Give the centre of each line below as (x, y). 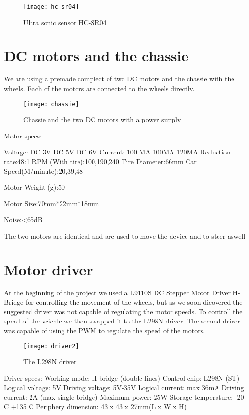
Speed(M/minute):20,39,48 (43, 171)
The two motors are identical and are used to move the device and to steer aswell (125, 236)
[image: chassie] (51, 104)
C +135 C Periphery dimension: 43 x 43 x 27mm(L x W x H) (95, 406)
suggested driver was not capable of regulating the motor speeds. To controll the (123, 311)
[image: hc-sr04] (51, 7)
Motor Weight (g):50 (35, 187)
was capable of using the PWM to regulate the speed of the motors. (105, 330)
